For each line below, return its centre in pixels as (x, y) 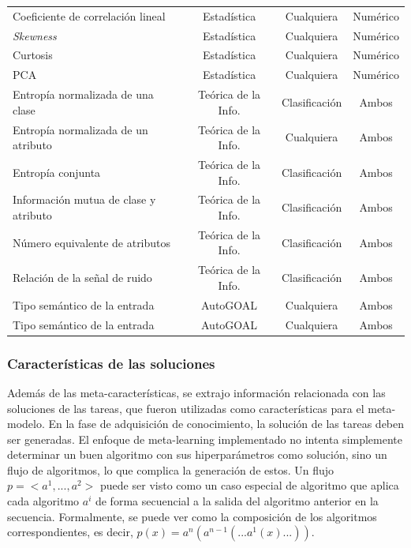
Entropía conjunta (57, 172)
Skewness (35, 35)
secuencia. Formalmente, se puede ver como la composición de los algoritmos (192, 516)
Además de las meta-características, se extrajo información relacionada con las (196, 392)
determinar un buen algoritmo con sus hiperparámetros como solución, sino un (197, 454)
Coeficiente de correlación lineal (89, 15)
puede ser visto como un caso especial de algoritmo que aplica (250, 485)
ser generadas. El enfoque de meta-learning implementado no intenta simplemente (205, 439)
